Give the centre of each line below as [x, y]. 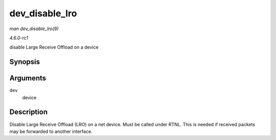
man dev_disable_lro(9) [34, 29]
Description [29, 112]
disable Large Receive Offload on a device [54, 47]
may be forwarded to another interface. [51, 131]
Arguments [28, 78]
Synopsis [25, 62]
